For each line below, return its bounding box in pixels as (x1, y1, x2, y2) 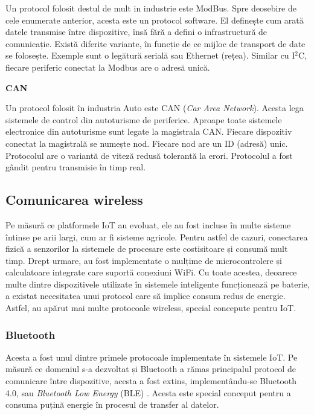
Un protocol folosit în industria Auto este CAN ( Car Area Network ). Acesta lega (5, 101, 304, 114)
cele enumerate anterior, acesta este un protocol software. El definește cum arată (5, 13, 304, 26)
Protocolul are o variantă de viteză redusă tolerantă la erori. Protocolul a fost (5, 149, 293, 161)
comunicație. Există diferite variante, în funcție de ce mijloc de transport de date (5, 37, 306, 50)
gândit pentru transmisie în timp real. (5, 161, 146, 173)
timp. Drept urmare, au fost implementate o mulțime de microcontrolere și (5, 254, 282, 266)
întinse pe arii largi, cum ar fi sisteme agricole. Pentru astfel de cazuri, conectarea (5, 230, 308, 243)
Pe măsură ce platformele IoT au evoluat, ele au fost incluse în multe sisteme (5, 218, 291, 231)
